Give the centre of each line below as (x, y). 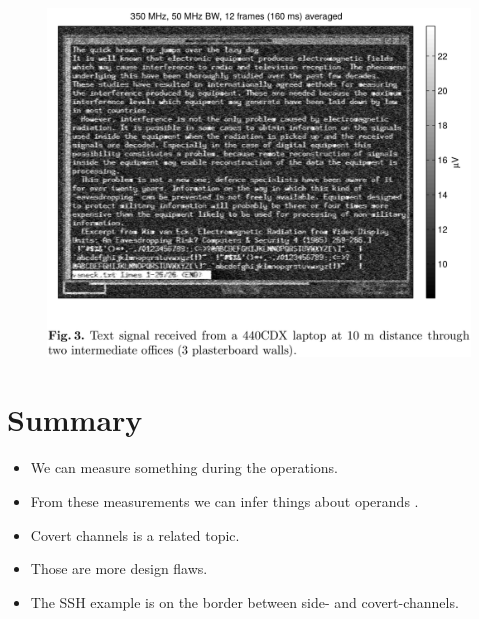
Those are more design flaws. (119, 568)
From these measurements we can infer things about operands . (224, 500)
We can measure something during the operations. (184, 467)
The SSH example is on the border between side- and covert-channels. (244, 601)
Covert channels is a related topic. (135, 534)
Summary (75, 419)
